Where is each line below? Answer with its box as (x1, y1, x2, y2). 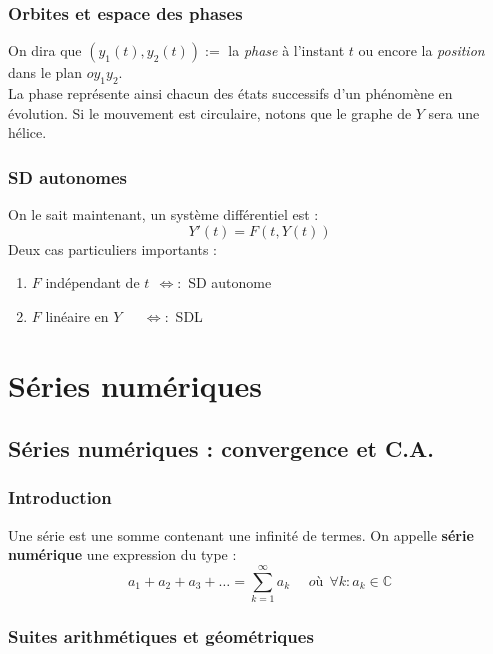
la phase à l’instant (228, 40, 345, 61)
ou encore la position (358, 40, 485, 61)
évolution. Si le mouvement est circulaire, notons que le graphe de (8, 102, 412, 123)
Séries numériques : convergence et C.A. (8, 433, 434, 464)
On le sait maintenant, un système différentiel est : (8, 204, 319, 225)
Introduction (8, 485, 112, 510)
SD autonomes (8, 164, 128, 189)
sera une (428, 102, 480, 123)
